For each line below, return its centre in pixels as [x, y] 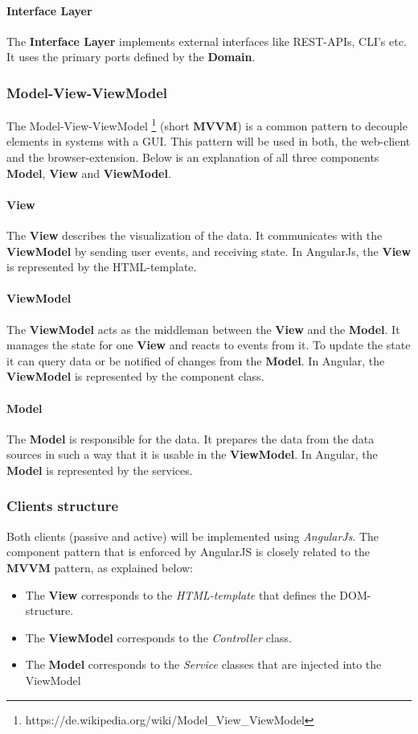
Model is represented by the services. [100, 470]
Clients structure [63, 506]
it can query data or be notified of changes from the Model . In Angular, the [196, 360]
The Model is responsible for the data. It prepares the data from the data [191, 438]
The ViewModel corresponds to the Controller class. [158, 637]
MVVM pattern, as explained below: [100, 567]
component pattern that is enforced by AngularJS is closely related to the [189, 552]
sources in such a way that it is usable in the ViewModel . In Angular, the [192, 454]
